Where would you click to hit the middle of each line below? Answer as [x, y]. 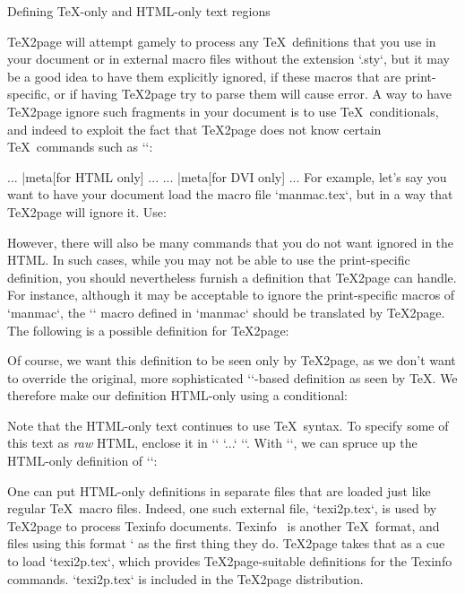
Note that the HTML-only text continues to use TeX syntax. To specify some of [228, 425]
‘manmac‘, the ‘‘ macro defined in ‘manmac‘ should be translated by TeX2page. [226, 312]
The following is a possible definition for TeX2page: [148, 330]
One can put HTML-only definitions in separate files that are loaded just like [219, 490]
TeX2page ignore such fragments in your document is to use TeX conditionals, [223, 111]
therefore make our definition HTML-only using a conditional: [177, 395]
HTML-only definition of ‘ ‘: [82, 461]
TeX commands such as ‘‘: [80, 147]
